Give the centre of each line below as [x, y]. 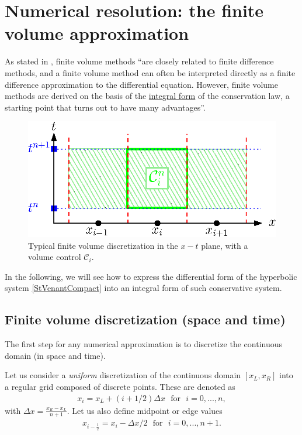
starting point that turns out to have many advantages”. [105, 107]
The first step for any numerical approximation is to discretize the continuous [144, 344]
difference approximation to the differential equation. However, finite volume [141, 84]
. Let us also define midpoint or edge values [145, 410]
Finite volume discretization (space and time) [145, 319]
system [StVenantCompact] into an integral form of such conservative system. [143, 288]
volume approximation [97, 33]
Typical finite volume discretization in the [103, 245]
